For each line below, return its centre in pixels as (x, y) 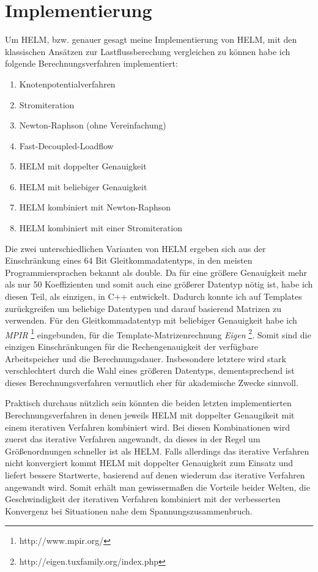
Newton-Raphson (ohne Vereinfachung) (93, 125)
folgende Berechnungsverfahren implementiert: (91, 63)
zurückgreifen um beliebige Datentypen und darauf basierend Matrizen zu (143, 308)
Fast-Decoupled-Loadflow (66, 145)
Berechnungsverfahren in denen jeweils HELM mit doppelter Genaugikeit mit (150, 415)
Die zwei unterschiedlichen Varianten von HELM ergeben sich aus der (135, 248)
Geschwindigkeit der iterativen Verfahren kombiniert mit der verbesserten (143, 499)
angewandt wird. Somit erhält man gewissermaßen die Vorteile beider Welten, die (157, 487)
